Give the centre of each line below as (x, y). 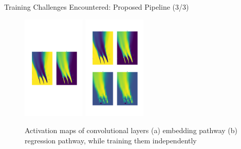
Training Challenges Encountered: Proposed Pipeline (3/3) (97, 7)
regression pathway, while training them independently (111, 140)
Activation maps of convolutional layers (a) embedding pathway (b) (131, 130)
